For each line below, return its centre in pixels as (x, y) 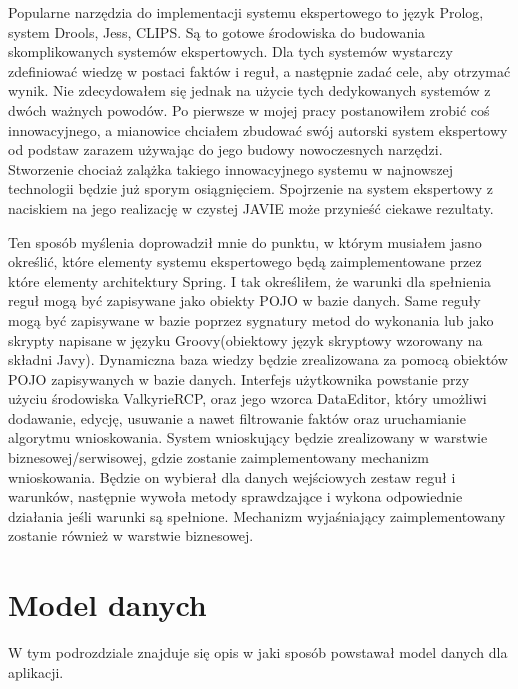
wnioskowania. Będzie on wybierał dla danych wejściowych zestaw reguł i (232, 476)
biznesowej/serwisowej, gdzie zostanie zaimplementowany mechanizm (219, 457)
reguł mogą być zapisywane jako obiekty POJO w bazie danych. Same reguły (244, 300)
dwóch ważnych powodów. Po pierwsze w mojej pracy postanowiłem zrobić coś (249, 109)
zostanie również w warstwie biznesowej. (131, 535)
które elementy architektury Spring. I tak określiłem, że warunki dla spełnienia (250, 280)
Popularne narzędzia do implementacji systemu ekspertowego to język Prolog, (246, 12)
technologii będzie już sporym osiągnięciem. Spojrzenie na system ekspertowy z (251, 188)
